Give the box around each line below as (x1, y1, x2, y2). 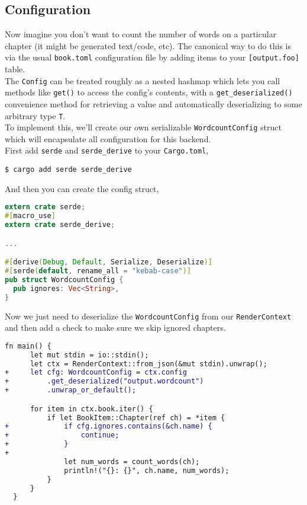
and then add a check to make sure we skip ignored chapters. (5, 321, 226, 334)
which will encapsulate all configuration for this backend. (5, 132, 211, 145)
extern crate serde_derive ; (5, 220, 115, 229)
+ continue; (5, 431, 119, 440)
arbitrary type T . (5, 109, 66, 122)
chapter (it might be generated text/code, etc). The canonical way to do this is (5, 39, 291, 52)
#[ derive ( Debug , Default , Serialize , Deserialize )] (5, 258, 212, 267)
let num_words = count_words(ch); (64, 457, 200, 466)
